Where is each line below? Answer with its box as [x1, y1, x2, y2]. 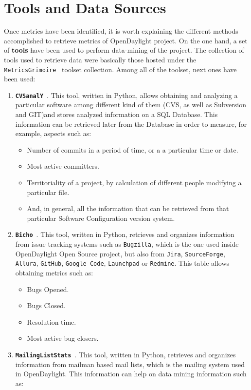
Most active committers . [27, 161, 99, 171]
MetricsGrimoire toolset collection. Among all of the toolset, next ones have [4, 64, 237, 74]
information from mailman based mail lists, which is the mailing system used [15, 359, 245, 369]
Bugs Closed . [27, 300, 66, 311]
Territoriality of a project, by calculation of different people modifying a [27, 177, 242, 187]
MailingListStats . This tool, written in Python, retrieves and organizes [15, 349, 236, 359]
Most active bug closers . [27, 333, 99, 343]
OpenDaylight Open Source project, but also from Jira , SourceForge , [15, 248, 225, 258]
